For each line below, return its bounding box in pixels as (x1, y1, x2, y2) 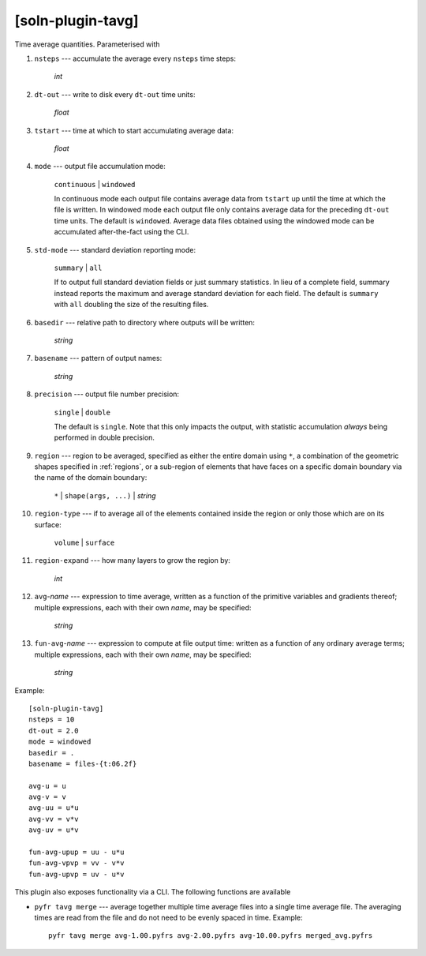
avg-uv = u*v (28, 826, 79, 834)
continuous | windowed (54, 179, 136, 189)
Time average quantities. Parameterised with (14, 39, 160, 49)
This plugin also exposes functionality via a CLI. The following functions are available (14, 887, 291, 897)
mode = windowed (28, 737, 92, 746)
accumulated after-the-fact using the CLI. (54, 227, 189, 237)
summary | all (54, 263, 103, 272)
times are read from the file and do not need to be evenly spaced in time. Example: (34, 913, 303, 922)
